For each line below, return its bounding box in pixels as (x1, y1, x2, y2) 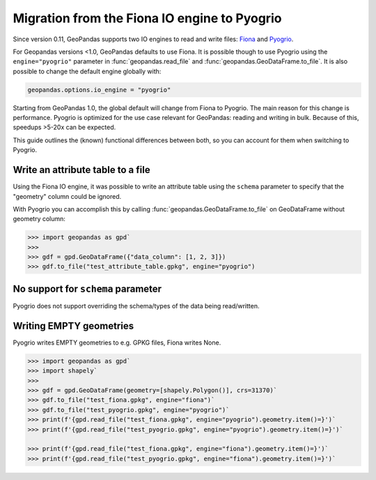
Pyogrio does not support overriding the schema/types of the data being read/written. (13, 301, 260, 310)
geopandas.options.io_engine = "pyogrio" (27, 86, 171, 93)
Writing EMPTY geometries (13, 320, 134, 331)
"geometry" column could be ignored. (13, 192, 122, 200)
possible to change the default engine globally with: (13, 67, 162, 75)
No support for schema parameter (13, 283, 162, 294)
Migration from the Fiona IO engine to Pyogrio (13, 10, 282, 26)
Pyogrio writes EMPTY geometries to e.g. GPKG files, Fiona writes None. (13, 338, 221, 347)
